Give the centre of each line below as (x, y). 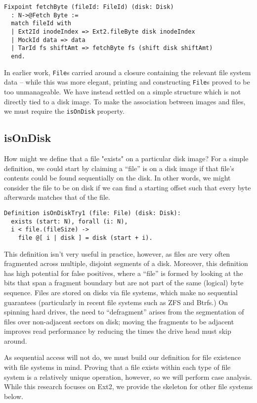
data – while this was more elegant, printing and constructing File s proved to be (127, 82)
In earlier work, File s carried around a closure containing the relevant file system (128, 72)
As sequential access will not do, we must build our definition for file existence (123, 357)
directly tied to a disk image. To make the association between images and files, (125, 101)
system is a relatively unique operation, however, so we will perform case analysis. (128, 377)
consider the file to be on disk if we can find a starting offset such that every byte (128, 187)
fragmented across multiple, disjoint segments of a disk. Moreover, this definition (126, 263)
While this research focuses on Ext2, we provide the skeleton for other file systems (128, 386)
